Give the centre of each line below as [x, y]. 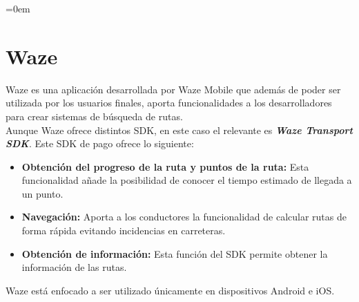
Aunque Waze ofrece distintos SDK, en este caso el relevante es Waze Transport [179, 130]
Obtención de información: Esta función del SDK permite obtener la [175, 253]
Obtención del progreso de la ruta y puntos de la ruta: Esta [165, 166]
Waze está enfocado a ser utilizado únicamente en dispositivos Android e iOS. [170, 290]
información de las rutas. [74, 267]
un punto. [42, 193]
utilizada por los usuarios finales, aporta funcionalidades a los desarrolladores [169, 103]
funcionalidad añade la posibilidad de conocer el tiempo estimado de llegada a [187, 180]
